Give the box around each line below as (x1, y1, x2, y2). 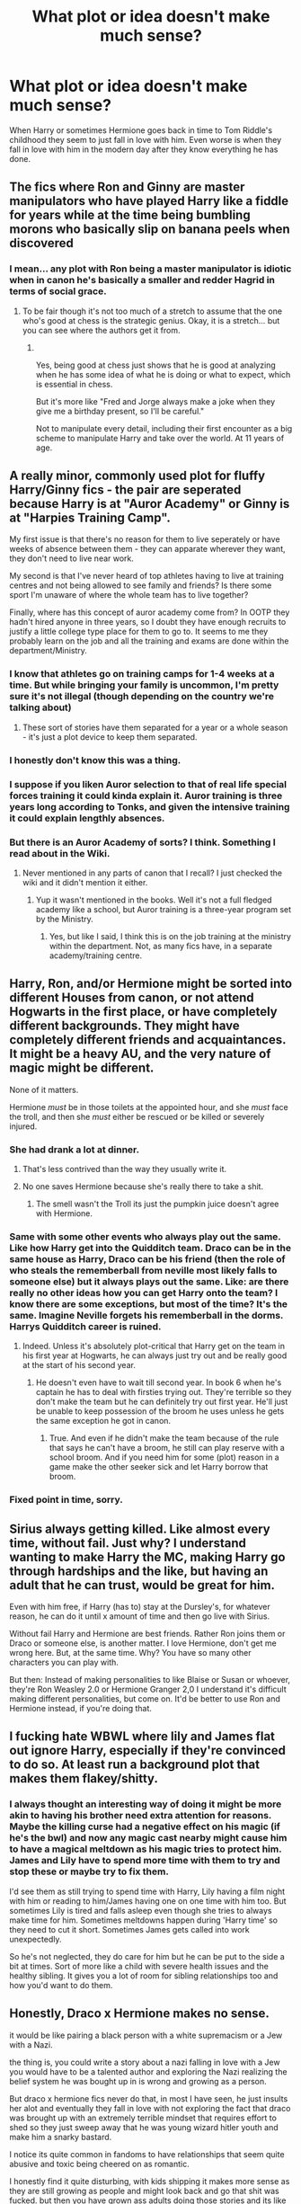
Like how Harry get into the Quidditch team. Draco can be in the (9, 1241, 292, 1254)
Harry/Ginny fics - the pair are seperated (9, 483, 242, 498)
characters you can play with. (9, 1657, 120, 1668)
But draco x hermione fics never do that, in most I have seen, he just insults (9, 2093, 288, 2104)
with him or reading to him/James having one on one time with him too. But (9, 1895, 287, 1906)
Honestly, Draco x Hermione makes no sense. (9, 2006, 270, 2022)
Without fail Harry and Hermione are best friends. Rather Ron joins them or (9, 1629, 286, 1640)
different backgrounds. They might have (9, 1018, 240, 1034)
